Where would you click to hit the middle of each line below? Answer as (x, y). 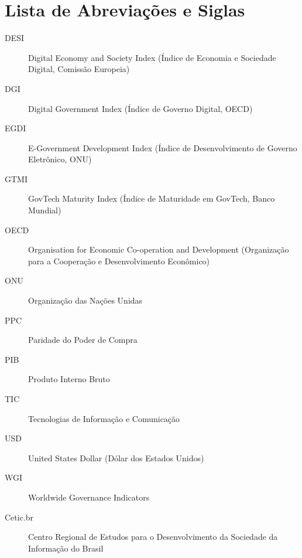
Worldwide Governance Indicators (89, 497)
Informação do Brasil (66, 548)
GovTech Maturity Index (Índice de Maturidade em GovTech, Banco (152, 198)
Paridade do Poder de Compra (83, 340)
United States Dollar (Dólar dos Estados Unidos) (116, 457)
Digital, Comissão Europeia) (79, 69)
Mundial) (45, 210)
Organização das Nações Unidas (85, 300)
